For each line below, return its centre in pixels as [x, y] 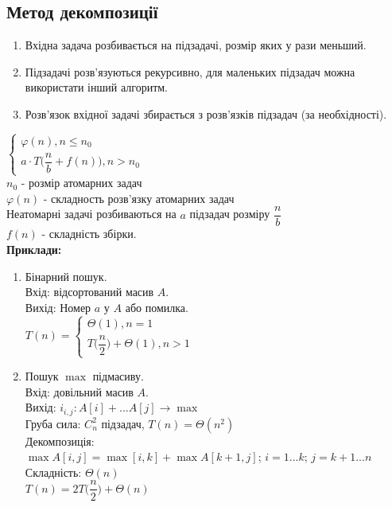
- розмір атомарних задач [82, 183]
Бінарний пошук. [66, 276]
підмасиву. [118, 376]
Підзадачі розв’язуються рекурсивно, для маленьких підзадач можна [190, 71]
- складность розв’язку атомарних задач [139, 198]
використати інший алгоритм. [96, 87]
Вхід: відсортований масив [89, 292]
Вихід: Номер [58, 307]
